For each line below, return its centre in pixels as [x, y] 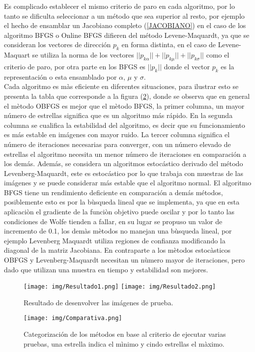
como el [218, 55]
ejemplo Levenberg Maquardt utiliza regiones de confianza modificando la [115, 240]
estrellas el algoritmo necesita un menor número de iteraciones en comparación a [125, 154]
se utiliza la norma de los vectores [83, 55]
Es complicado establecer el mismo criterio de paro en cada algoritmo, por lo [120, 6]
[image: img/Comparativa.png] [73, 318]
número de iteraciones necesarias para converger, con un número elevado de [117, 144]
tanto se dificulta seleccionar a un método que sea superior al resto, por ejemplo [124, 15]
